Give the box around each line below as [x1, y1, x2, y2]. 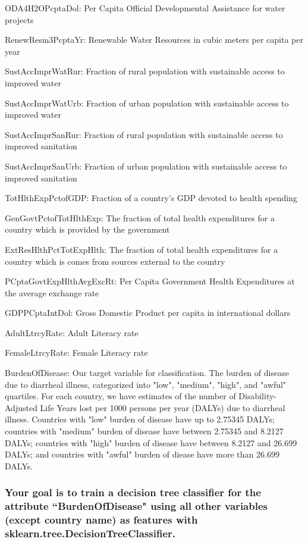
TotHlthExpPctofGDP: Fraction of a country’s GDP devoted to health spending [5, 192, 297, 204]
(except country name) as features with [5, 512, 198, 527]
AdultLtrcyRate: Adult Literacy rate [5, 326, 139, 339]
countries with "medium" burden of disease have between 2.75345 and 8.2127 [5, 425, 284, 437]
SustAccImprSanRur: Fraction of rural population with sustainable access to [5, 128, 283, 140]
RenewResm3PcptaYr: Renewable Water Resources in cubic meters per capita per [5, 33, 303, 46]
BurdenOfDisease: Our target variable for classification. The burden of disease [5, 366, 289, 379]
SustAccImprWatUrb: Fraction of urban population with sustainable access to [5, 96, 289, 109]
